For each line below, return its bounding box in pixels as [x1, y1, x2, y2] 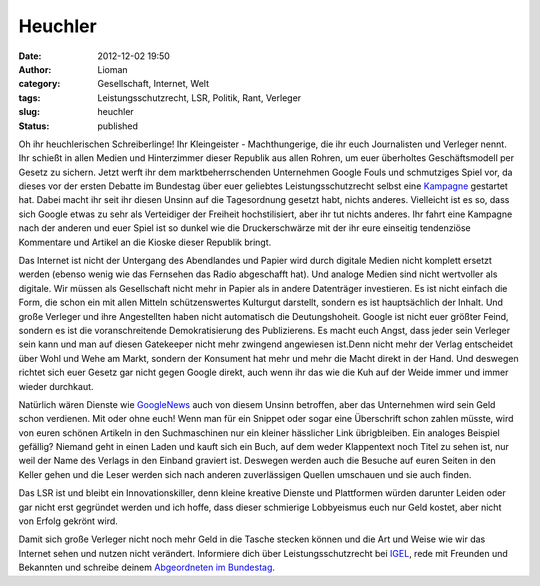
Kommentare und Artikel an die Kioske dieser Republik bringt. [18, 236, 272, 248]
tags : [18, 91, 41, 104]
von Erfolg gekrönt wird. [18, 515, 119, 527]
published [97, 120, 139, 132]
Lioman [97, 63, 129, 75]
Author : [18, 63, 52, 75]
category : [18, 78, 61, 90]
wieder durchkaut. [18, 380, 94, 392]
